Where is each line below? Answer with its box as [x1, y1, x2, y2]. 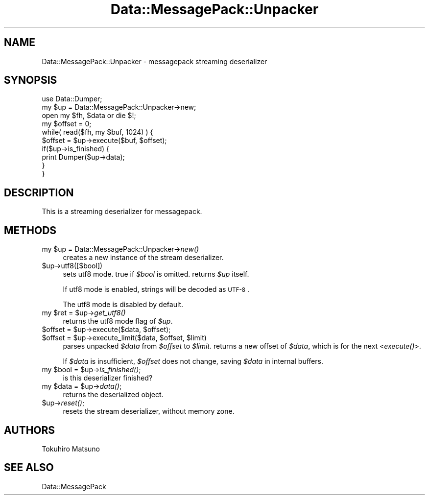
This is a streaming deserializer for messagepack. [42, 207, 202, 216]
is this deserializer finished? [63, 374, 153, 382]
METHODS [4, 224, 57, 237]
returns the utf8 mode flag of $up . [63, 317, 173, 326]
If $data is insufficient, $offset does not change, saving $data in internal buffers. [63, 357, 323, 366]
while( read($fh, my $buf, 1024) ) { [42, 128, 153, 137]
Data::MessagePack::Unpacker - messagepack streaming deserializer [42, 57, 267, 66]
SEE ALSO [4, 461, 54, 474]
